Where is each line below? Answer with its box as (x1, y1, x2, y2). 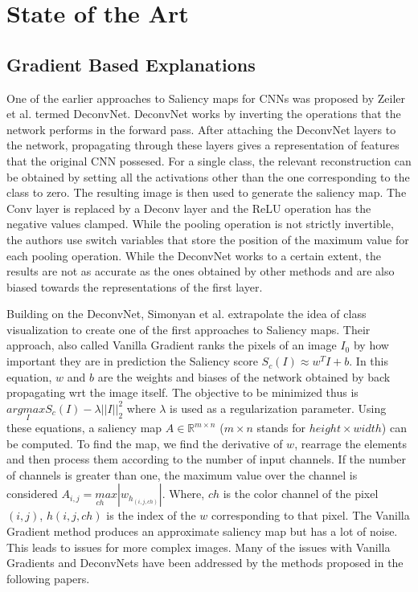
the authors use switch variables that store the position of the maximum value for (6, 231, 409, 247)
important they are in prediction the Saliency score (6, 353, 258, 369)
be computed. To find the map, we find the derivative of (6, 435, 283, 451)
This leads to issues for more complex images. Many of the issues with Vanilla (6, 538, 391, 555)
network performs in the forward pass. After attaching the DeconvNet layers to (6, 120, 396, 137)
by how (353, 337, 389, 353)
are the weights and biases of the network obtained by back (97, 368, 391, 385)
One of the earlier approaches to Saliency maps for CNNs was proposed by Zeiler (6, 89, 406, 106)
